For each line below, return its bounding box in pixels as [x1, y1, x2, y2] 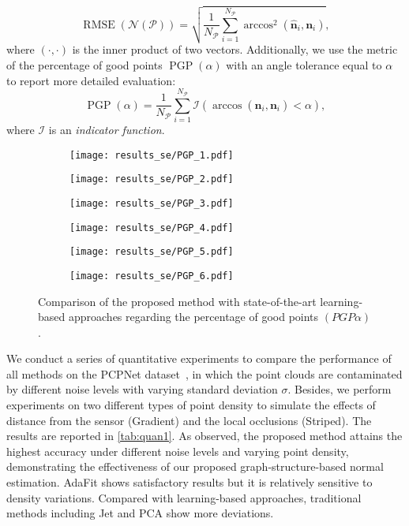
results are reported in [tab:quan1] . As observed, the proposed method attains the [6, 427, 403, 444]
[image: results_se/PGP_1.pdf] [69, 149, 234, 161]
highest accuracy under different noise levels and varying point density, [6, 442, 349, 459]
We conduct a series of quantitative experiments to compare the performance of [6, 350, 392, 367]
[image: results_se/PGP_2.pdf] [69, 173, 234, 185]
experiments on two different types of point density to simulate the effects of [6, 397, 376, 413]
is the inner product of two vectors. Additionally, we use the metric [72, 41, 398, 58]
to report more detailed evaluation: [6, 72, 176, 88]
